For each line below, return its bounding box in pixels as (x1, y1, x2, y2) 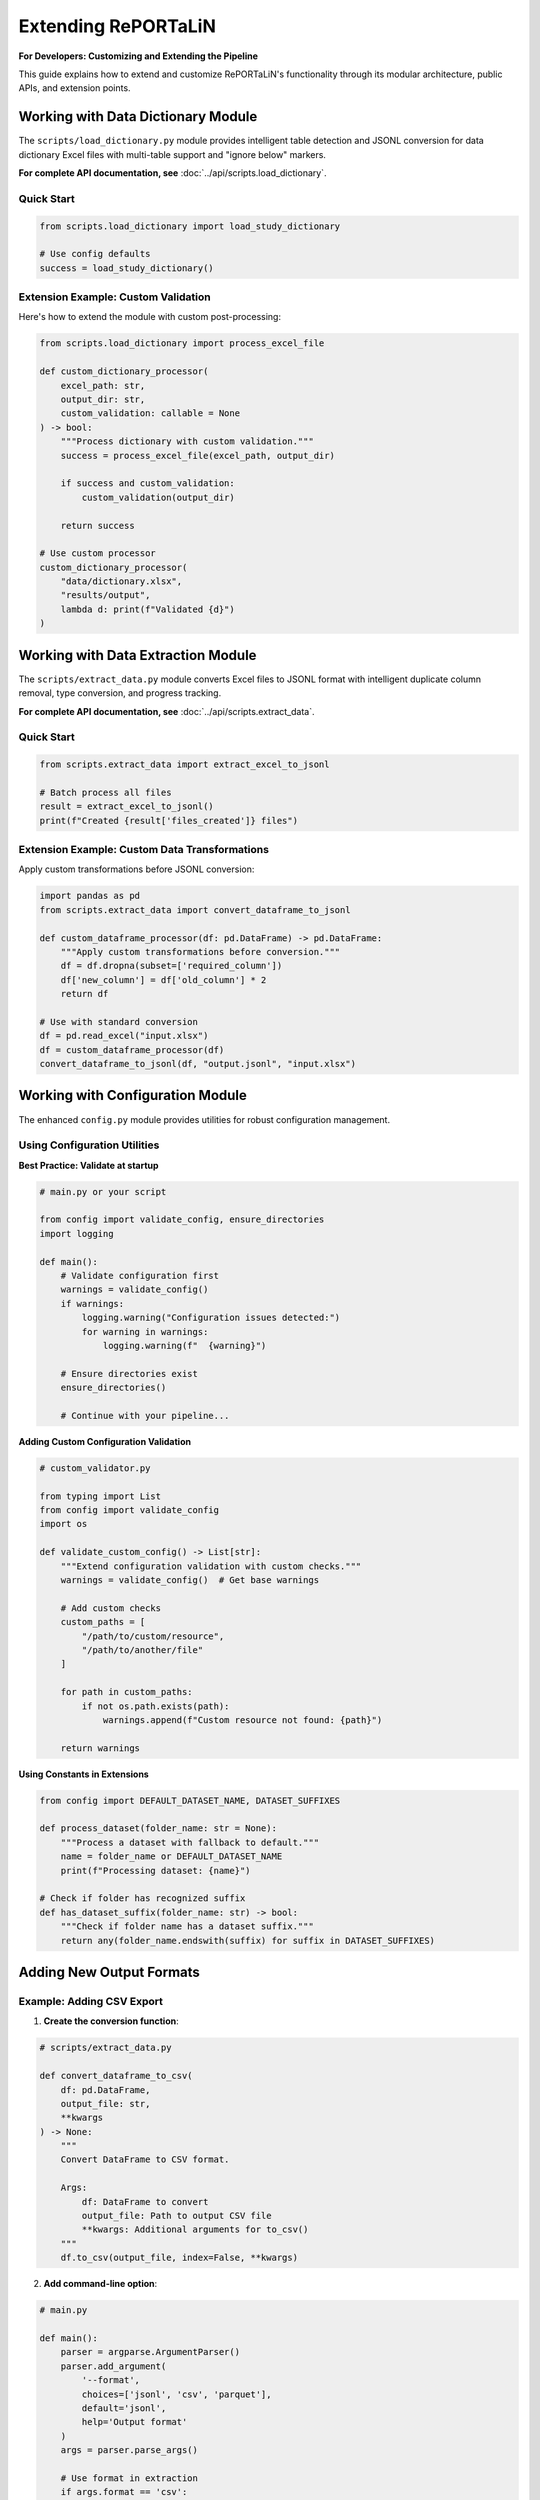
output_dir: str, (60, 394, 146, 405)
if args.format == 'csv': (60, 2486, 188, 2498)
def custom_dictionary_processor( (39, 366, 209, 377)
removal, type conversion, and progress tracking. (18, 687, 222, 699)
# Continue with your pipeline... (60, 1410, 230, 1421)
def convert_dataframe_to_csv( (39, 2070, 194, 2082)
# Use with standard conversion (39, 1016, 199, 1027)
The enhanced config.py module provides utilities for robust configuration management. (18, 1113, 390, 1125)
